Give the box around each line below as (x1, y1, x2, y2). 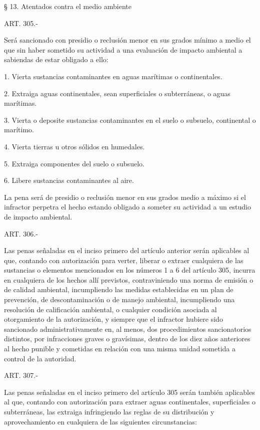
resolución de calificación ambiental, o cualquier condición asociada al (4, 304, 217, 314)
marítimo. (4, 124, 34, 135)
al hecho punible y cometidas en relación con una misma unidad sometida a (4, 343, 236, 354)
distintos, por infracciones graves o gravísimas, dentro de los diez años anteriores (4, 333, 250, 344)
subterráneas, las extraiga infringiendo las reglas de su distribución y (4, 406, 214, 416)
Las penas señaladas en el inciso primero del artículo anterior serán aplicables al (4, 245, 249, 256)
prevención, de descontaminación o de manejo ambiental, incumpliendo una (4, 294, 235, 305)
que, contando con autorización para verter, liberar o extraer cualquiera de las (4, 255, 243, 265)
